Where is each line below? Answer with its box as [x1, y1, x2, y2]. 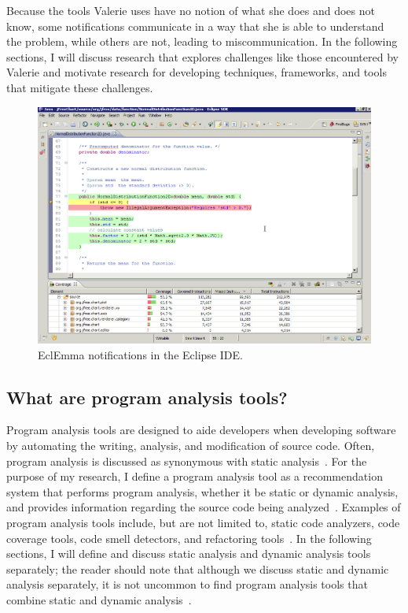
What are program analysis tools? [6, 385, 288, 409]
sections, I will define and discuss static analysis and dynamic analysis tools [6, 545, 371, 562]
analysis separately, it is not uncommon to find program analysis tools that [6, 576, 368, 593]
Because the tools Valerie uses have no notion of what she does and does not [6, 2, 375, 18]
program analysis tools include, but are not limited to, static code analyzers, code [6, 514, 400, 530]
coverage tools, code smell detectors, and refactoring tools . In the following [6, 529, 372, 546]
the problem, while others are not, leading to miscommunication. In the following [6, 33, 398, 50]
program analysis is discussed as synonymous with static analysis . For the [6, 452, 367, 469]
